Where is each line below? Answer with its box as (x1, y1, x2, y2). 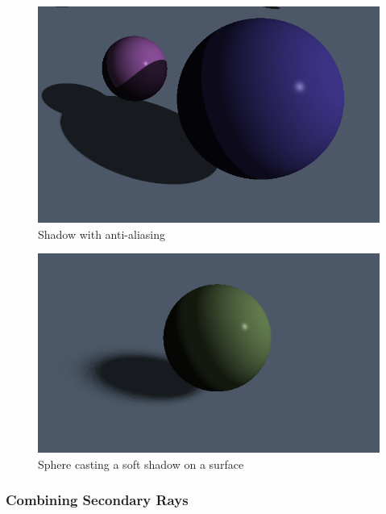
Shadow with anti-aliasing (38, 225, 165, 242)
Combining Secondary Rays (6, 490, 189, 510)
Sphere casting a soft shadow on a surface (38, 455, 244, 472)
